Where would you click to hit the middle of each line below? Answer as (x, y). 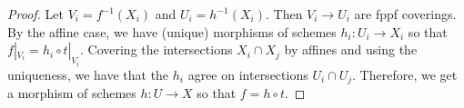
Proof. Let (35, 14)
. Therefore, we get (405, 74)
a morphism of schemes (72, 93)
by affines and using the (351, 49)
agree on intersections (248, 74)
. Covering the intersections (156, 49)
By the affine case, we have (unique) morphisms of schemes (172, 31)
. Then (284, 14)
